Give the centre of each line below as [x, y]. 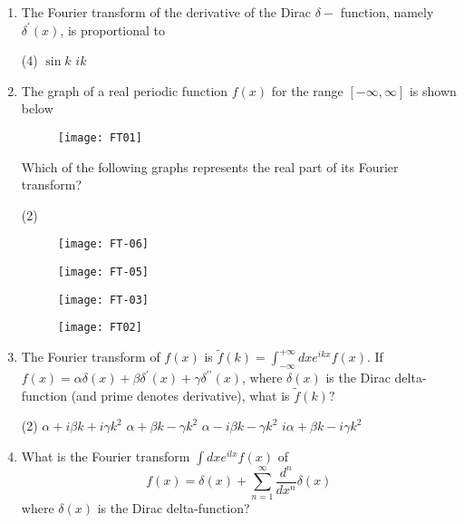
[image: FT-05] [103, 272]
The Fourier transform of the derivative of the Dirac [166, 12]
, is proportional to [113, 29]
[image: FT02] [100, 328]
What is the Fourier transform [106, 456]
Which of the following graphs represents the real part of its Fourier [210, 166]
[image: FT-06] [103, 244]
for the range [307, 90]
